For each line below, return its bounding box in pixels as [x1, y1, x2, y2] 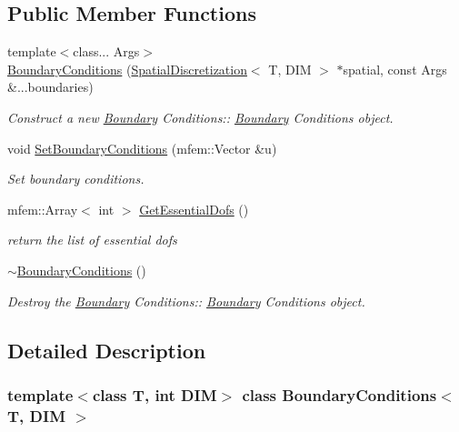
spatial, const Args [343, 59, 447, 78]
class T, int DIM [92, 383, 217, 406]
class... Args [73, 42, 140, 61]
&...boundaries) [7, 77, 94, 96]
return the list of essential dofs [7, 230, 177, 249]
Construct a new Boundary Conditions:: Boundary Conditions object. [7, 107, 394, 126]
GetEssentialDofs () [139, 199, 249, 218]
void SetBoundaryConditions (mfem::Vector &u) [7, 138, 277, 157]
